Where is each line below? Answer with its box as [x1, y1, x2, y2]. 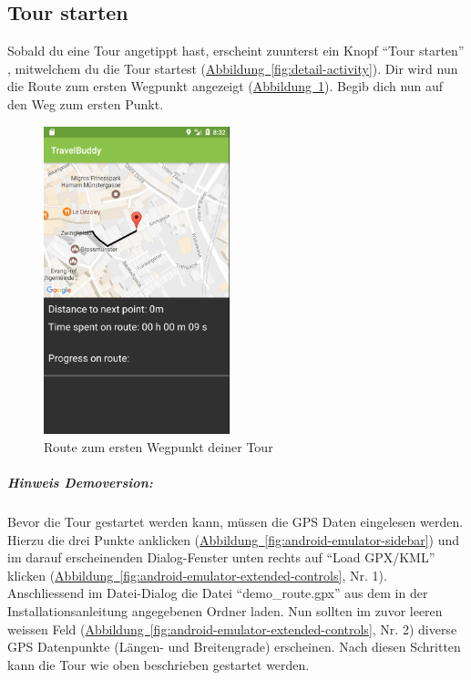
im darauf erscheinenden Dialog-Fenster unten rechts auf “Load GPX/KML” [7, 548, 435, 567]
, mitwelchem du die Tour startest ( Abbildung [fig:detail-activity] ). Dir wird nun [7, 58, 458, 77]
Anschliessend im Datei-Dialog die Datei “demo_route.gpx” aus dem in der [7, 583, 428, 603]
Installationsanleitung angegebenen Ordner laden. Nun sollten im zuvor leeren [7, 602, 443, 621]
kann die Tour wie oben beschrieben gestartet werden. [7, 654, 310, 674]
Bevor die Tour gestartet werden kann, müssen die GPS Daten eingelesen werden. [7, 512, 464, 531]
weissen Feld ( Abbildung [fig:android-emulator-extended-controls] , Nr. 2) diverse [7, 619, 457, 638]
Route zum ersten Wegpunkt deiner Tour [44, 437, 273, 456]
